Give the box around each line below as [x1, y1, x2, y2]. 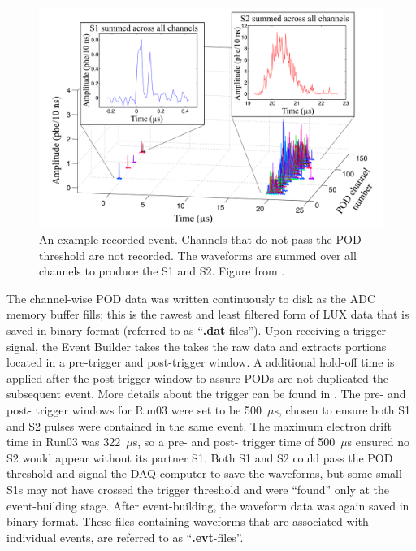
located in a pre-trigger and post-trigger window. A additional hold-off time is [6, 354, 395, 371]
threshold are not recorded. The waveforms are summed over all [39, 246, 357, 263]
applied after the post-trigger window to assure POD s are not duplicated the [6, 369, 388, 386]
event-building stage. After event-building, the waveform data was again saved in [6, 497, 409, 514]
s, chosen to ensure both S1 [274, 401, 410, 418]
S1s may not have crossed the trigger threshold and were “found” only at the [6, 480, 390, 497]
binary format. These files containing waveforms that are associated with [6, 513, 369, 530]
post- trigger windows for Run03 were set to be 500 [6, 401, 262, 418]
